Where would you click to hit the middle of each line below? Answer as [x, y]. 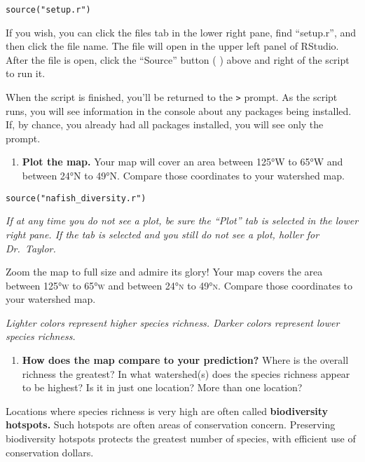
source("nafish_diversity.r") [76, 198]
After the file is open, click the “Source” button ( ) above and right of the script [178, 59]
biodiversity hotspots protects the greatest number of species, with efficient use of [181, 439]
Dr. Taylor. [31, 248]
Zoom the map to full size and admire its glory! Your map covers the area [164, 272]
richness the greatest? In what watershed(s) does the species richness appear [186, 373]
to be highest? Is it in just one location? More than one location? [162, 387]
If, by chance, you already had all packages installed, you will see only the [165, 124]
